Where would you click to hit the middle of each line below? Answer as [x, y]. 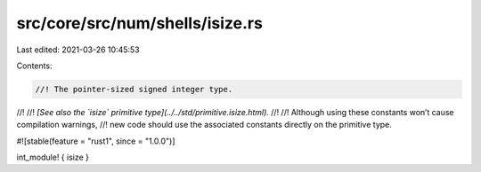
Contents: [34, 66]
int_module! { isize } [53, 157]
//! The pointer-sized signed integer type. [134, 89]
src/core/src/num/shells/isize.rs [139, 23]
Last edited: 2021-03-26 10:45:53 [78, 50]
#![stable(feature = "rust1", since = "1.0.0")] [96, 141]
